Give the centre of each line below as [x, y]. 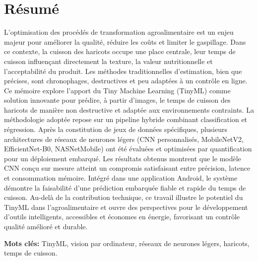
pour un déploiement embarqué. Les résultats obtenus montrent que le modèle [123, 158]
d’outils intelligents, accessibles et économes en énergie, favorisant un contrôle [122, 217]
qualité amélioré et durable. [46, 226]
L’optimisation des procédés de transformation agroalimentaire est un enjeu [119, 32]
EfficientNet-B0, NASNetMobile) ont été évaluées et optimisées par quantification [128, 149]
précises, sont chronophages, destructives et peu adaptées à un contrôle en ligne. [126, 81]
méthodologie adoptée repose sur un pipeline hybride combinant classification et [126, 119]
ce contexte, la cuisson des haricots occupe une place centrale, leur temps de [120, 51]
